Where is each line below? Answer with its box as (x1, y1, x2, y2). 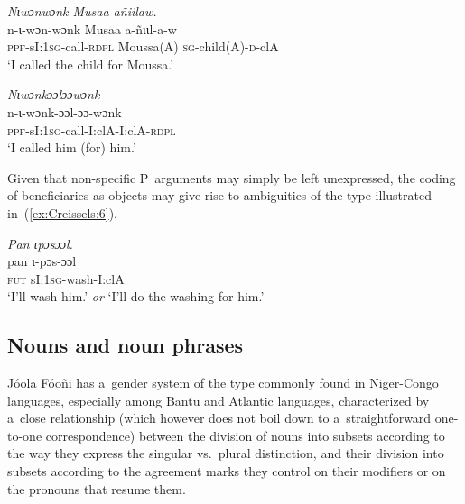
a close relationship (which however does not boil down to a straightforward (7, 408, 432, 427)
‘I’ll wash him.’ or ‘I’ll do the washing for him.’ (7, 287, 265, 306)
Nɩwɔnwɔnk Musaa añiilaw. (7, 2, 157, 20)
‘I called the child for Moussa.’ (7, 54, 174, 73)
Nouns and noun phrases (7, 331, 244, 359)
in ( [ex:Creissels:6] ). (7, 203, 118, 222)
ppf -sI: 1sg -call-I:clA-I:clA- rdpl (7, 120, 176, 139)
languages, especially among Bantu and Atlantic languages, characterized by (7, 390, 430, 409)
